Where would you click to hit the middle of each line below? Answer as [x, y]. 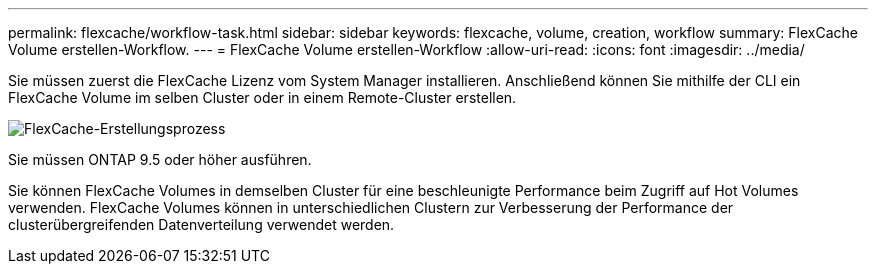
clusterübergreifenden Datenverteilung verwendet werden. [201, 224]
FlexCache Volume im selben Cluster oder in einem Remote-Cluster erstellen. [262, 97]
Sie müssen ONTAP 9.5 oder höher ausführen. [160, 159]
